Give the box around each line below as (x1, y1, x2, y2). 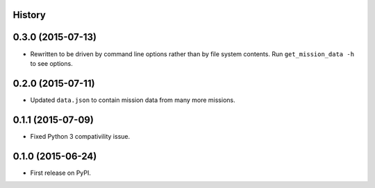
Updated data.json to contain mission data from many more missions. (30, 96, 235, 104)
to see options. (30, 59, 73, 67)
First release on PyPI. (30, 169, 92, 177)
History (12, 9, 47, 21)
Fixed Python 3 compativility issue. (30, 132, 131, 140)
